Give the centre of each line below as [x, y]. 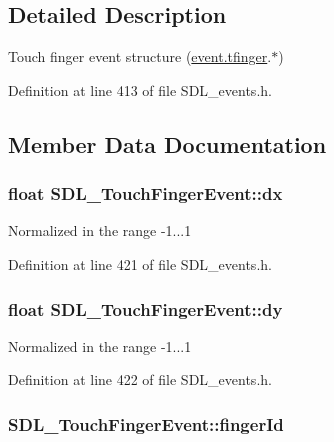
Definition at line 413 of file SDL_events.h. [140, 89]
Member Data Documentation [167, 143]
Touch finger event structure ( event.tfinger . [140, 56]
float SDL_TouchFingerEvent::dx [145, 193]
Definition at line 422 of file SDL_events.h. [140, 379]
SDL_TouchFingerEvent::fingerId [146, 423]
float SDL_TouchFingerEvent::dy [145, 308]
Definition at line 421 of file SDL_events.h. [140, 263]
